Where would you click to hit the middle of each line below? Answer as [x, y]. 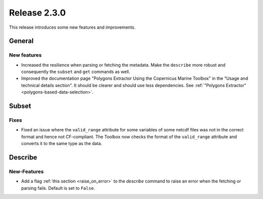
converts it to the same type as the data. [62, 144]
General [21, 41]
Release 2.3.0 [37, 13]
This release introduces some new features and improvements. [72, 27]
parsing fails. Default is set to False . [58, 188]
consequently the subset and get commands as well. [76, 72]
